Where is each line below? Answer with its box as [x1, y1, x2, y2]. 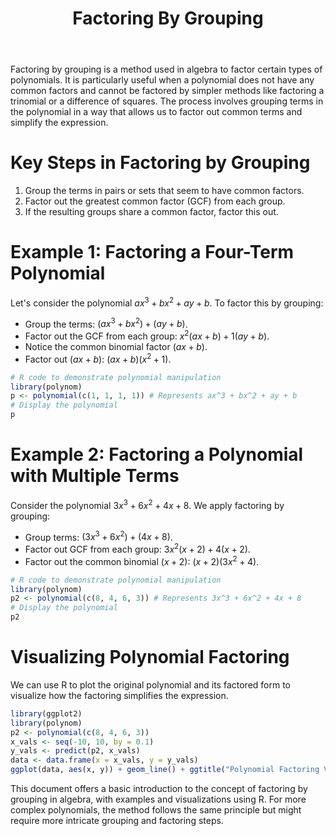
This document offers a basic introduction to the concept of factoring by [10, 783, 308, 795]
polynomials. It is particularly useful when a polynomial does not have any [10, 74, 315, 86]
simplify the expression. [10, 117, 109, 129]
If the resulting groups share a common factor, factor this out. [24, 206, 279, 218]
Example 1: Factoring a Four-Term [10, 241, 295, 264]
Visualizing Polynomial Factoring [10, 646, 290, 669]
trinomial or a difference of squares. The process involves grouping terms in [10, 95, 324, 107]
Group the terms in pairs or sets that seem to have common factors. [24, 185, 305, 197]
